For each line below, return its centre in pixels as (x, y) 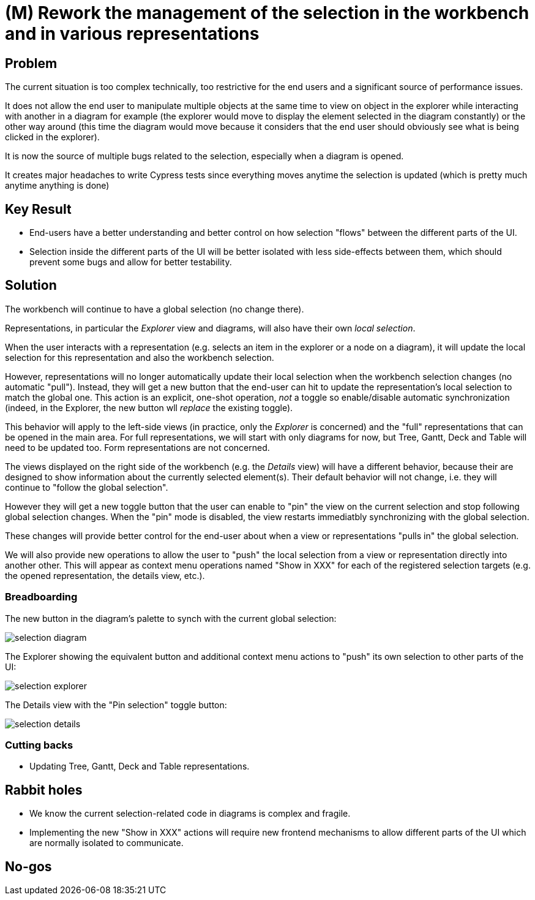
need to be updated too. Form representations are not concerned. (137, 447)
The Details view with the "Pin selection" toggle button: (116, 705)
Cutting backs (39, 745)
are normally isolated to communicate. (107, 843)
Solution (31, 286)
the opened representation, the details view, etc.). (105, 575)
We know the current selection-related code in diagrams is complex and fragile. (190, 814)
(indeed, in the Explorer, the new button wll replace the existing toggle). (149, 407)
